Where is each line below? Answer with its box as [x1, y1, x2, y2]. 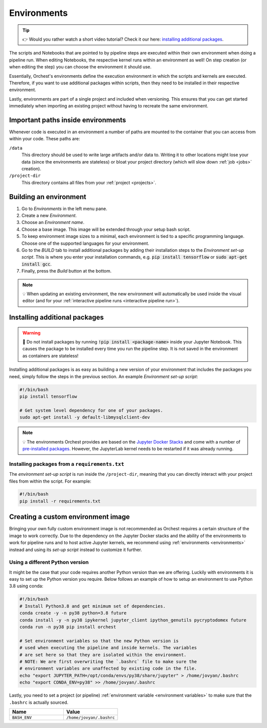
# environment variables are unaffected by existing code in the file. [19, 666, 197, 672]
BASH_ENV [12, 715, 32, 720]
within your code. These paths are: [9, 136, 80, 142]
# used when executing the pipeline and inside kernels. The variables [19, 645, 197, 651]
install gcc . [21, 261, 52, 267]
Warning [22, 330, 41, 336]
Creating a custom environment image [9, 513, 130, 521]
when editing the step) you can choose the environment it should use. [9, 64, 152, 70]
